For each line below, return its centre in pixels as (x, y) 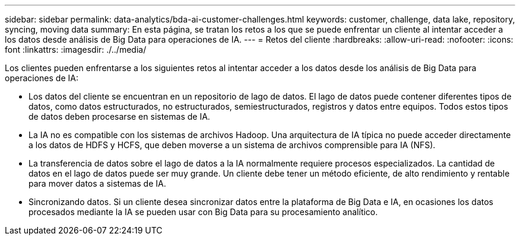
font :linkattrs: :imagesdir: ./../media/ (76, 49)
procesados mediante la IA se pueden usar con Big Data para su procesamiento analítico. (203, 212)
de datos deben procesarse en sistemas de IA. (119, 116)
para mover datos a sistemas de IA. (97, 183)
